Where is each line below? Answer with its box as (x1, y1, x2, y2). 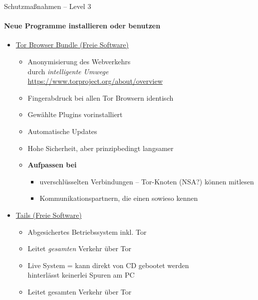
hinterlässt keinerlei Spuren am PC (27, 270, 135, 280)
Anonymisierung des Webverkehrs (27, 56, 131, 66)
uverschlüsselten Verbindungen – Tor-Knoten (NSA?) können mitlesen (39, 176, 254, 186)
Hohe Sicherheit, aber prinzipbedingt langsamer (27, 143, 174, 153)
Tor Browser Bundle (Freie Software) (15, 39, 129, 50)
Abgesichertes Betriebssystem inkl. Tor (27, 226, 147, 237)
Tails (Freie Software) (15, 209, 82, 220)
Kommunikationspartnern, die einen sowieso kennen (39, 193, 198, 203)
